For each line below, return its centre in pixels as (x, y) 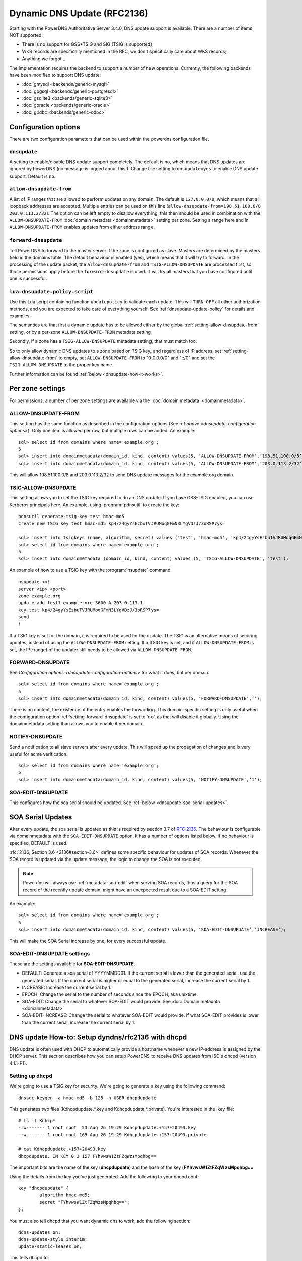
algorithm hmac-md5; (65, 1195)
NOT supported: (26, 35)
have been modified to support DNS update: (55, 75)
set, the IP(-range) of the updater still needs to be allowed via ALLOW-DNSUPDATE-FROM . (101, 649)
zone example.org (40, 596)
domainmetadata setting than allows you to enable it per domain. (76, 724)
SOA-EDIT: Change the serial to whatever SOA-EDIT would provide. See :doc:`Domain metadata (121, 1001)
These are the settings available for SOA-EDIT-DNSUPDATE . (72, 964)
